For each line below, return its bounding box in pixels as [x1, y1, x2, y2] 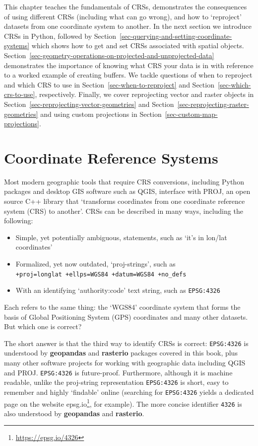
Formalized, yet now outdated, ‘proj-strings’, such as [15, 259, 176, 268]
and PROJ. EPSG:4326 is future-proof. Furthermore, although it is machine [4, 367, 233, 377]
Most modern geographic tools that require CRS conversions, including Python [4, 176, 244, 186]
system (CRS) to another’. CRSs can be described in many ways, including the [4, 205, 243, 216]
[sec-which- [217, 79, 251, 89]
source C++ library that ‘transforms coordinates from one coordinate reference [4, 196, 245, 206]
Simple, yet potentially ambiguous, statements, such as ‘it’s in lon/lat [15, 232, 227, 242]
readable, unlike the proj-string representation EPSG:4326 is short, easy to [4, 377, 229, 387]
